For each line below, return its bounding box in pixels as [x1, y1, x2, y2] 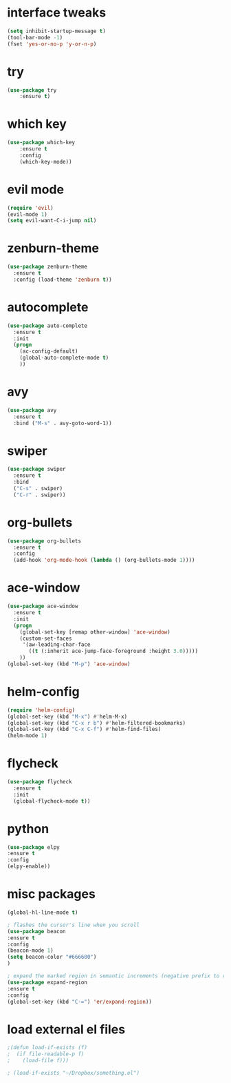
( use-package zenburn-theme [7, 264, 88, 271]
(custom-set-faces [19, 635, 72, 642]
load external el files [7, 1022, 126, 1037]
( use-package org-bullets [7, 537, 81, 545]
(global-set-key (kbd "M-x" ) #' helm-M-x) [7, 713, 128, 720]
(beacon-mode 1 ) [7, 947, 54, 954]
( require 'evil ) [7, 204, 54, 211]
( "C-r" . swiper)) [13, 491, 67, 498]
